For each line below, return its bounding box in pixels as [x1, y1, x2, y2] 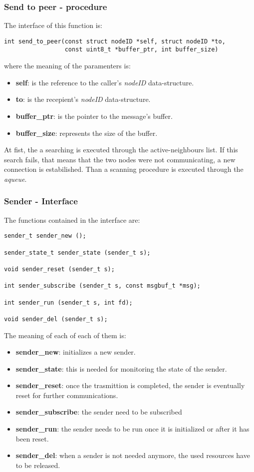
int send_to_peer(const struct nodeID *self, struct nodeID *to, [4, 37, 226, 45]
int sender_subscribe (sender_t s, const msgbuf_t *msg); [4, 282, 201, 290]
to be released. [15, 460, 60, 470]
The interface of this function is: [4, 20, 102, 30]
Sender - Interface [4, 195, 78, 207]
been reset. [15, 433, 49, 444]
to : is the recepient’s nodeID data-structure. [15, 94, 151, 104]
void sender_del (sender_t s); [4, 315, 108, 323]
